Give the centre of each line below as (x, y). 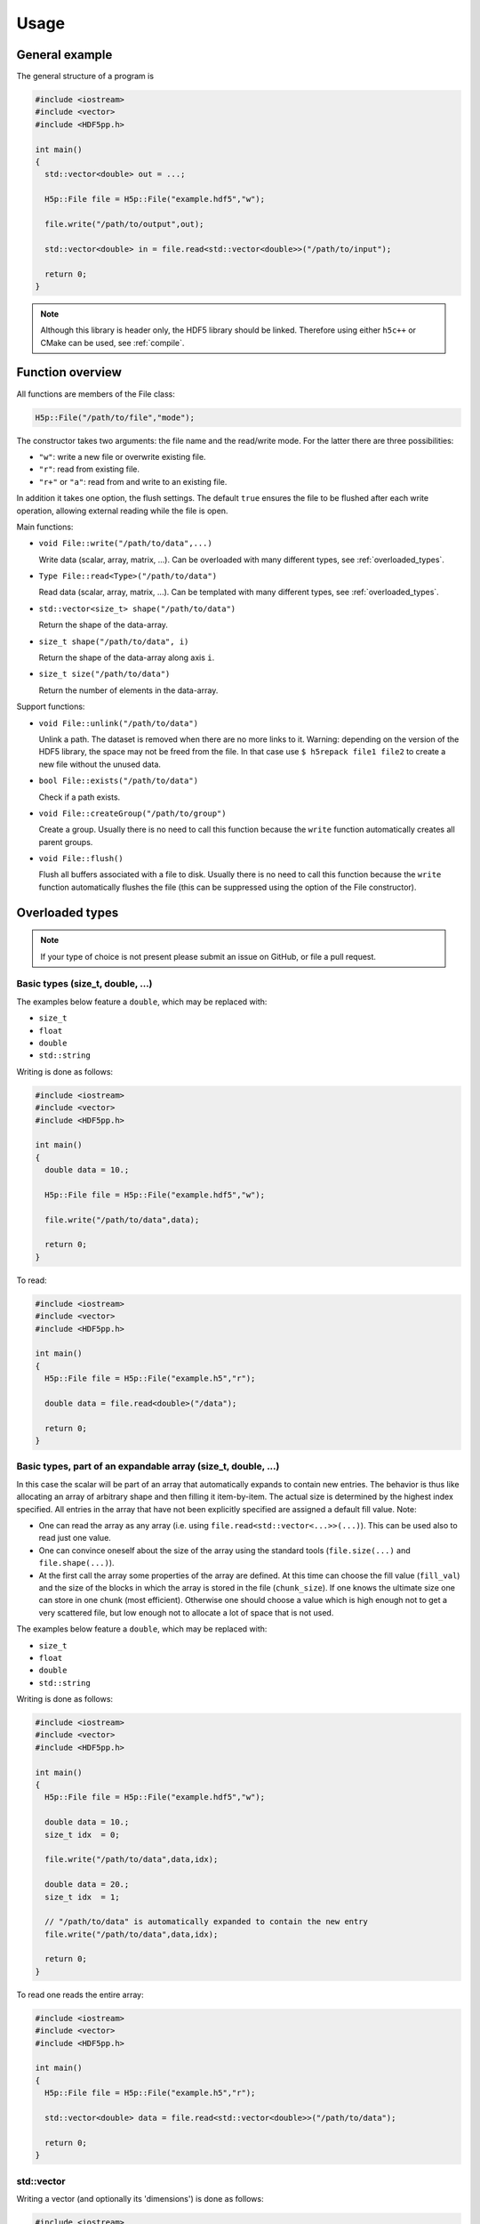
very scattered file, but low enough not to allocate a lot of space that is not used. (186, 1612)
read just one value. (75, 1538)
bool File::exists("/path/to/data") (119, 781)
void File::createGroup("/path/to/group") (132, 813)
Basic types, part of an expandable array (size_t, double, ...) (148, 1466)
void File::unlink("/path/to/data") (119, 723)
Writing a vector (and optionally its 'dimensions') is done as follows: (140, 2198)
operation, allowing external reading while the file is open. (122, 511)
